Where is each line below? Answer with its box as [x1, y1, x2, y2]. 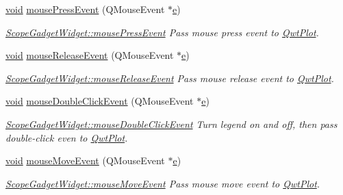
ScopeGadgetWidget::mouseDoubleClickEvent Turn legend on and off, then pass [5, 116, 338, 131]
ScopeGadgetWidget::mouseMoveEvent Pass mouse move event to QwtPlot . [5, 176, 320, 190]
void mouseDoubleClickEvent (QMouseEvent [5, 94, 194, 108]
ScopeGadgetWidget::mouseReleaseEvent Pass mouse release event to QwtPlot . [5, 70, 334, 85]
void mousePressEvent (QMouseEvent [5, 2, 165, 16]
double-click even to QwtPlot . [5, 130, 128, 144]
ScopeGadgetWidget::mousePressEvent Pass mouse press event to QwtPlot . [5, 25, 319, 39]
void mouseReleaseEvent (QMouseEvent [5, 48, 174, 62]
